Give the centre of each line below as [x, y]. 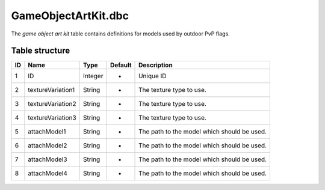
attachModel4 [48, 173]
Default [121, 65]
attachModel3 [48, 159]
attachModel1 [47, 132]
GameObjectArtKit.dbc [70, 16]
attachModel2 [48, 146]
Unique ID [153, 76]
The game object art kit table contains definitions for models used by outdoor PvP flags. [120, 34]
